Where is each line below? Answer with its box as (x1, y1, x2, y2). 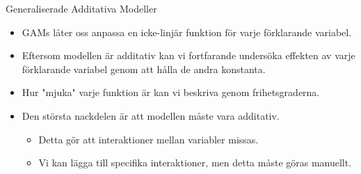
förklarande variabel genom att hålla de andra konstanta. (22, 61, 266, 76)
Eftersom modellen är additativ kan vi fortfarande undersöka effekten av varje (22, 48, 355, 63)
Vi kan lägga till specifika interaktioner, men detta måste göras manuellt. (38, 155, 352, 170)
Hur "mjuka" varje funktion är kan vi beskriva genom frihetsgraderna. (22, 85, 320, 100)
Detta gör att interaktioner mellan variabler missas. (38, 132, 259, 146)
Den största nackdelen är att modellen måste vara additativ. (22, 108, 280, 122)
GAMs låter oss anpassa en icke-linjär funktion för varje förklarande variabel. (22, 24, 352, 39)
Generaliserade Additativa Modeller (6, 1, 157, 15)
